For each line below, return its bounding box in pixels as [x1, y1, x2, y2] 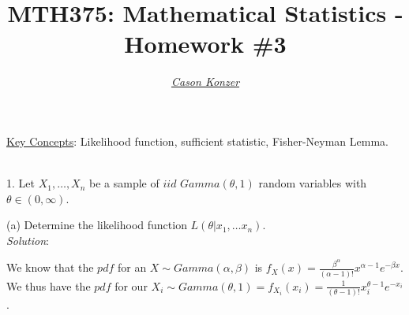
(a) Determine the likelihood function [6, 217, 187, 233]
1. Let [6, 175, 35, 191]
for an [117, 259, 147, 276]
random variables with [258, 175, 367, 191]
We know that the [6, 259, 94, 276]
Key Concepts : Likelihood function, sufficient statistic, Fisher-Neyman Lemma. [6, 132, 388, 149]
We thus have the [6, 277, 91, 294]
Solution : [6, 232, 49, 248]
